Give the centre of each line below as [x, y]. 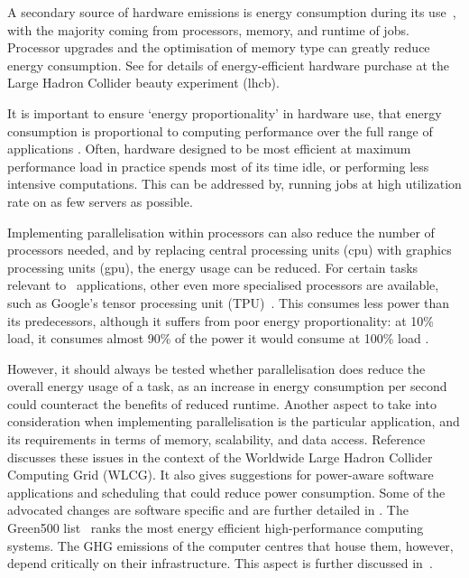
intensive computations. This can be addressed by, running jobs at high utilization [234, 184]
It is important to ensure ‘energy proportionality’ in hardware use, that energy [225, 112]
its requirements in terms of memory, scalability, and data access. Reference [216, 439]
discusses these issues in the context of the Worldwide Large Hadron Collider [220, 457]
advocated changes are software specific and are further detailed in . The [208, 510]
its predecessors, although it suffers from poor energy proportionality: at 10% [221, 320]
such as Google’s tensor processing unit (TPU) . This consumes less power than [229, 302]
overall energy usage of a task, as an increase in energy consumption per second [227, 386]
